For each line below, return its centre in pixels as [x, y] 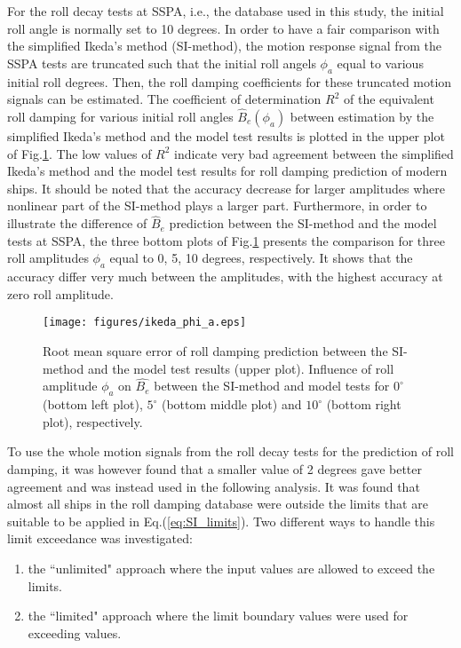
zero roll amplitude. [60, 293]
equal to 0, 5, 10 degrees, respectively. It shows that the [261, 258]
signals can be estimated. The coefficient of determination [164, 99]
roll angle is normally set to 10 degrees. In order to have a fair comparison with [223, 28]
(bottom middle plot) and [231, 404]
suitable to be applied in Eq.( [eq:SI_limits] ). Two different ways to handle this [221, 521]
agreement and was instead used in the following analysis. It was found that [214, 486]
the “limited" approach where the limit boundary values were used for [218, 616]
